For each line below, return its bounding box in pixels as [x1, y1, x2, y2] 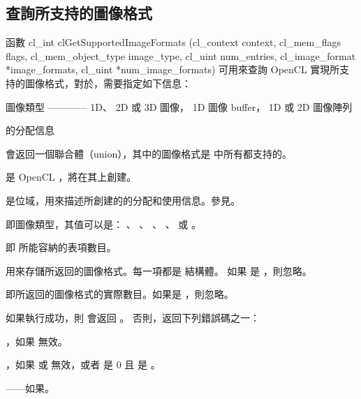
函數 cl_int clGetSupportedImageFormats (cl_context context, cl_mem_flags [6, 35, 341, 50]
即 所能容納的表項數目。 [6, 240, 117, 255]
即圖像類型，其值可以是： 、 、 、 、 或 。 [6, 216, 201, 231]
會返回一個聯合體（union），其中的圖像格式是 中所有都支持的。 [6, 146, 292, 160]
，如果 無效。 [6, 333, 68, 348]
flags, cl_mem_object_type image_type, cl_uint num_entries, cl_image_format [6, 48, 356, 63]
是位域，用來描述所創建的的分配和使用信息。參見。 [6, 193, 240, 207]
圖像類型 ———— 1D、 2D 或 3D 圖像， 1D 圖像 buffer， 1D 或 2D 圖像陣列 [6, 99, 353, 114]
